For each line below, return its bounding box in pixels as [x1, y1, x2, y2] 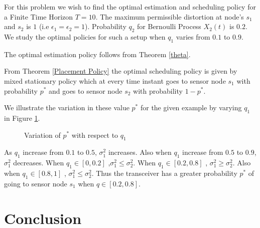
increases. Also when [108, 147, 172, 157]
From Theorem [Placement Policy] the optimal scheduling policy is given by [4, 66, 237, 76]
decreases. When [13, 157, 64, 168]
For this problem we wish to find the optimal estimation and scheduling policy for [4, 2, 256, 12]
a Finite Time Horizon [4, 11, 73, 22]
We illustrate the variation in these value [4, 102, 129, 113]
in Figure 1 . [4, 112, 40, 123]
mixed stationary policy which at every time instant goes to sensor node [4, 75, 226, 86]
